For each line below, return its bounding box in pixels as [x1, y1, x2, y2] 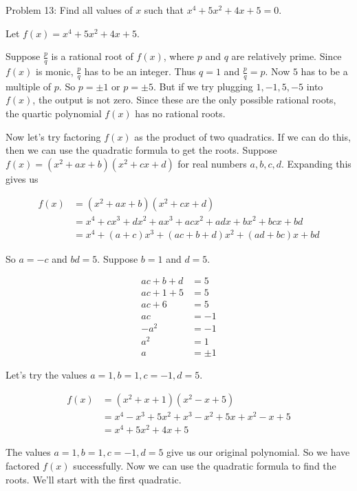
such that [144, 3, 184, 17]
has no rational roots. [135, 106, 226, 121]
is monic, [36, 64, 74, 79]
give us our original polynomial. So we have [166, 445, 350, 459]
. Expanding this [281, 156, 351, 170]
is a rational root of [51, 49, 133, 63]
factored [6, 459, 40, 473]
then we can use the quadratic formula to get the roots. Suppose [6, 143, 277, 157]
